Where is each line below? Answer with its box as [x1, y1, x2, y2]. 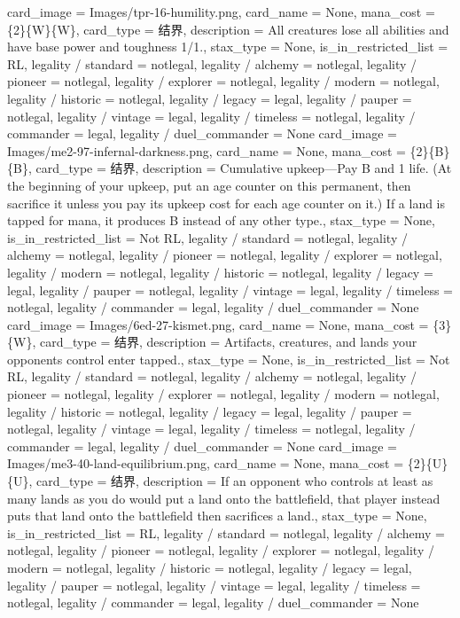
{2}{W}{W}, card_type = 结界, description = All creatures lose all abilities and [7, 20, 449, 38]
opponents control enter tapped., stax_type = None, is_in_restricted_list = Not [7, 349, 450, 368]
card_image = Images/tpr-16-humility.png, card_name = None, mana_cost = [7, 3, 435, 20]
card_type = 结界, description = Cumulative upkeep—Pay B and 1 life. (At [35, 159, 452, 177]
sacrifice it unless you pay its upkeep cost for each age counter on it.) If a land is [7, 193, 446, 212]
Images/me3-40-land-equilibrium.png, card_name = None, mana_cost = [7, 454, 404, 473]
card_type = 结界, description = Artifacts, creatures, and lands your [39, 332, 417, 351]
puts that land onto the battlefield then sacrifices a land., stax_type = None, [7, 506, 427, 525]
